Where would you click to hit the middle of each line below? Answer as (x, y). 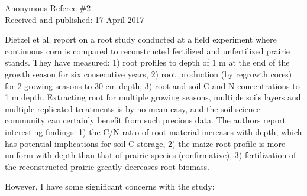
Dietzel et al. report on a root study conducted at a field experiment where (141, 39)
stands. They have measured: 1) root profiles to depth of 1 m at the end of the (147, 62)
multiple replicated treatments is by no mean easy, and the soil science (133, 108)
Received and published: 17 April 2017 (75, 19)
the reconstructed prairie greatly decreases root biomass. (107, 166)
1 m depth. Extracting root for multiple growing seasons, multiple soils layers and (153, 97)
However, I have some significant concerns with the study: (110, 186)
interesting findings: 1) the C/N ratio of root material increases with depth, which (153, 131)
